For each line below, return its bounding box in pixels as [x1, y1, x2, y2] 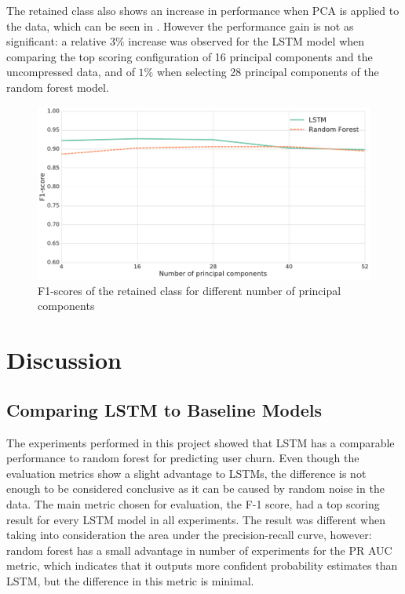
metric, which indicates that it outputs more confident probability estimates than [6, 557, 398, 574]
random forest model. [6, 78, 109, 95]
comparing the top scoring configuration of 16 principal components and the [6, 48, 373, 64]
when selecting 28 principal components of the [156, 64, 379, 80]
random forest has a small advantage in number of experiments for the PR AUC [6, 541, 392, 558]
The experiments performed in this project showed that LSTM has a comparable [6, 434, 395, 450]
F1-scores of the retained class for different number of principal [38, 282, 341, 298]
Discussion [6, 344, 122, 376]
